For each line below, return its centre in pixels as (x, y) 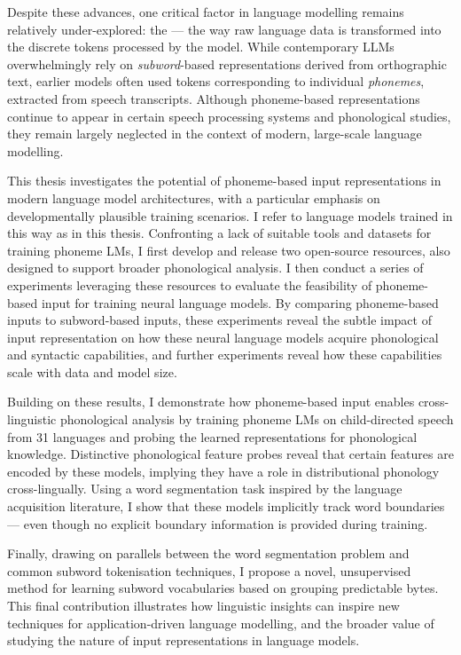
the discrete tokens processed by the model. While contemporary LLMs (201, 47)
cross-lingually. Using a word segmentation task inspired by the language (205, 489)
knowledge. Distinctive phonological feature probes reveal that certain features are (230, 454)
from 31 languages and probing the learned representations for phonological (212, 436)
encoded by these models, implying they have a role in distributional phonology (223, 471)
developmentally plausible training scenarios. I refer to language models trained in (230, 215)
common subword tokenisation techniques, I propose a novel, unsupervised (209, 570)
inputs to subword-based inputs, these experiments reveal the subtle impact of (219, 320)
